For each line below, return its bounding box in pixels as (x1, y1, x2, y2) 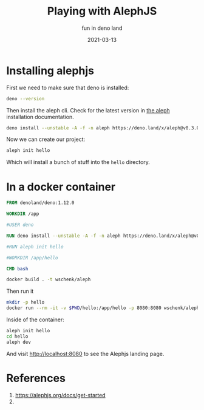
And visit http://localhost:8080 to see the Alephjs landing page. (6, 350, 165, 357)
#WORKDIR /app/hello (6, 255, 59, 261)
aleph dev (6, 339, 32, 345)
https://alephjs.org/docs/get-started (15, 391, 106, 398)
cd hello (6, 333, 29, 340)
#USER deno (6, 222, 34, 228)
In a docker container (6, 180, 116, 194)
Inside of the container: (6, 316, 65, 323)
